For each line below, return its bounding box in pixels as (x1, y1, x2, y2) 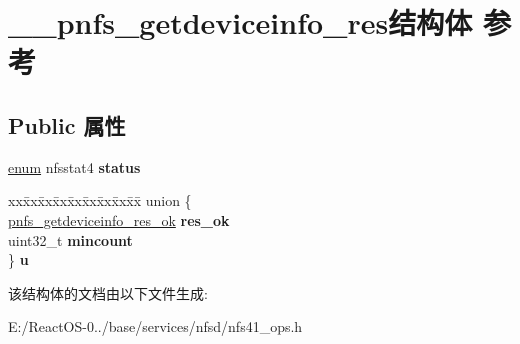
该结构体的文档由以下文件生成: (8, 282, 208, 303)
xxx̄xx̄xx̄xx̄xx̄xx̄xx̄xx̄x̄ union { (8, 190, 192, 211)
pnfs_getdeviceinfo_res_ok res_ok (8, 209, 230, 230)
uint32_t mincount (8, 229, 133, 250)
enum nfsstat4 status (8, 156, 141, 177)
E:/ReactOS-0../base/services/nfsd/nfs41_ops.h (8, 316, 303, 337)
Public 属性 (8, 109, 126, 140)
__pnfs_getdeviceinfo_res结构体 (8, 2, 473, 43)
